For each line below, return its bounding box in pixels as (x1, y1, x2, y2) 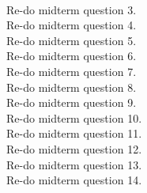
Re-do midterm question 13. (6, 156, 142, 172)
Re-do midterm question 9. (6, 94, 137, 111)
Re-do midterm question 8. (6, 78, 137, 95)
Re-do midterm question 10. (6, 109, 142, 126)
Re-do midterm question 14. (6, 172, 142, 188)
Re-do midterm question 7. (6, 62, 137, 79)
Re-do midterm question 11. (6, 125, 142, 142)
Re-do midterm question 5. (6, 32, 137, 48)
